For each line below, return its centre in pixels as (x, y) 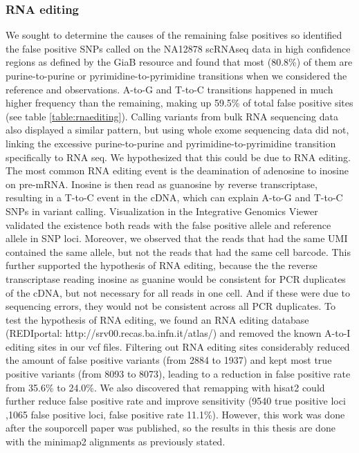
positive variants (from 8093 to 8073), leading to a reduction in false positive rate (178, 374)
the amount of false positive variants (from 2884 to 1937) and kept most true (169, 360)
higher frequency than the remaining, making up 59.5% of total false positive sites (179, 103)
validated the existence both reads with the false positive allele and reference (168, 224)
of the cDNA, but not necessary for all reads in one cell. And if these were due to (178, 292)
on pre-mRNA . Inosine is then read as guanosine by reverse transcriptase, (162, 184)
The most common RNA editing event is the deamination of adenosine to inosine (177, 170)
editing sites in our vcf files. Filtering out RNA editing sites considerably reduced (178, 346)
